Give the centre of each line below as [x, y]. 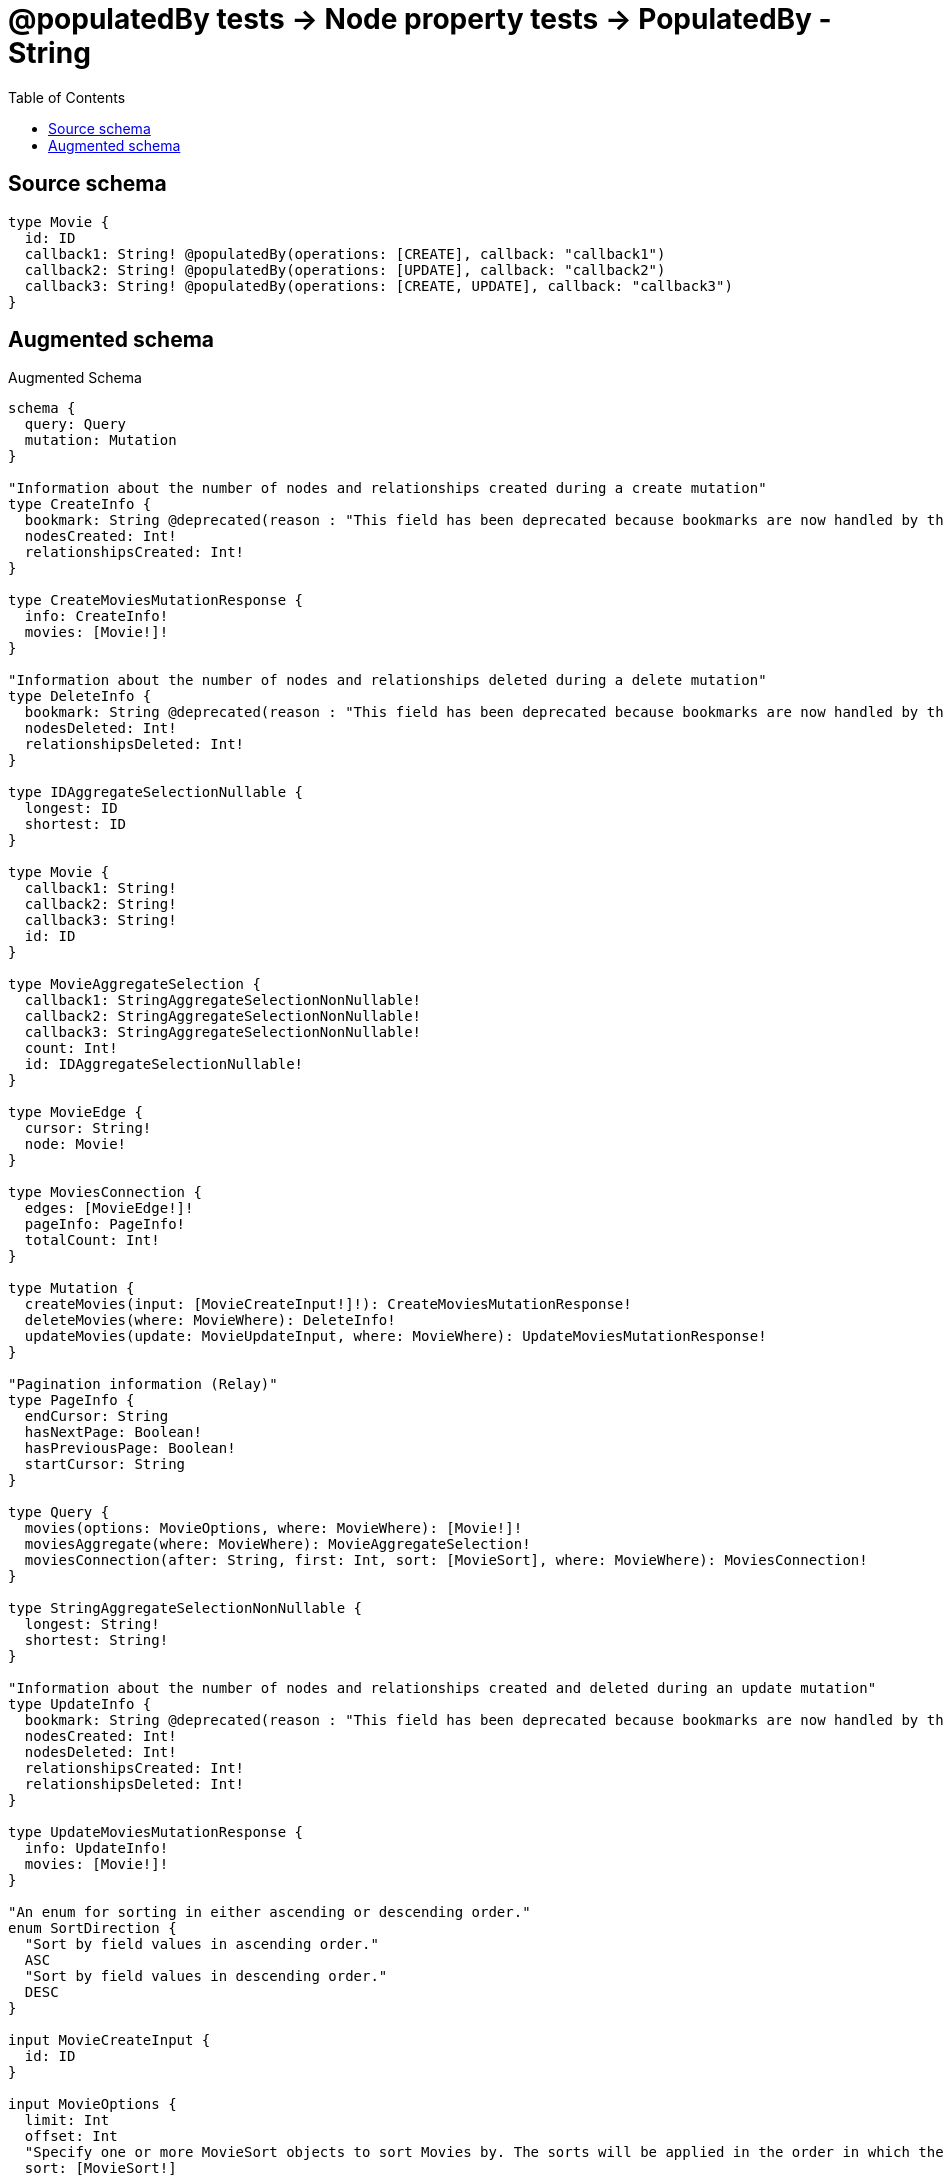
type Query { [59, 1512]
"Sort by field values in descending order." [206, 1976]
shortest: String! [96, 1640]
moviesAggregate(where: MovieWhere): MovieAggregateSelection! [277, 1544]
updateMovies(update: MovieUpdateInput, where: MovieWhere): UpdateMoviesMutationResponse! [395, 1336]
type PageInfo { [71, 1400]
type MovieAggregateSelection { [134, 984]
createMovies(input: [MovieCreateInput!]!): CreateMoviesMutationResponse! [328, 1304]
